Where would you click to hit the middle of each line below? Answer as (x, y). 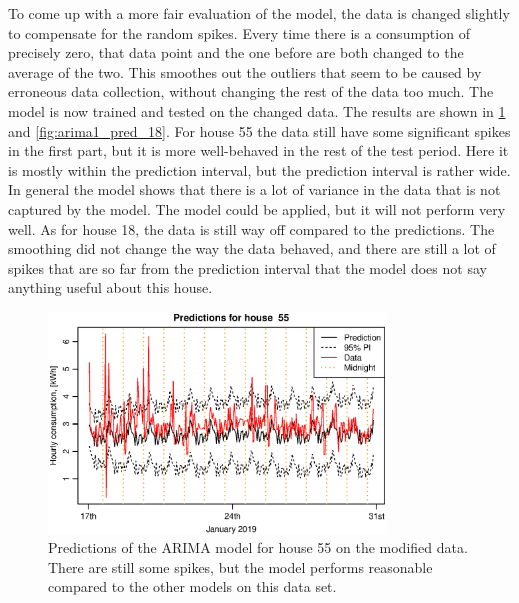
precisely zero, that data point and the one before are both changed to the (236, 52)
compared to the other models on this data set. (192, 586)
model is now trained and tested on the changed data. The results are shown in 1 (257, 110)
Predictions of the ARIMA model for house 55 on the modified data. (258, 547)
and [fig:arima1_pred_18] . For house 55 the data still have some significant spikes (259, 130)
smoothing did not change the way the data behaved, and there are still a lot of (252, 248)
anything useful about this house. (110, 287)
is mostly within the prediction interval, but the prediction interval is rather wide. (259, 169)
